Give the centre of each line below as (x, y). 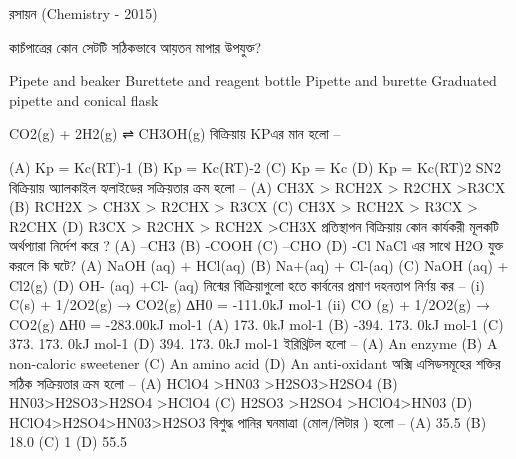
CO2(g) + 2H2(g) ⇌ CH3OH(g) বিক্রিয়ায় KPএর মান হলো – (175, 133)
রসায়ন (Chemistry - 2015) (83, 13)
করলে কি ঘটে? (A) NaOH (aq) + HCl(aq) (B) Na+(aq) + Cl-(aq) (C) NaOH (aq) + (259, 264)
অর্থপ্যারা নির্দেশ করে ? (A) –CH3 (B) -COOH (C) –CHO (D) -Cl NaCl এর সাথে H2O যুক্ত (256, 245)
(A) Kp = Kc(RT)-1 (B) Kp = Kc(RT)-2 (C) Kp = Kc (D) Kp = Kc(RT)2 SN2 (255, 166)
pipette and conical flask (84, 99)
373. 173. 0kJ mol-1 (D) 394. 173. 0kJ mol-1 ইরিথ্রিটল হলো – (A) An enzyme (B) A (253, 343)
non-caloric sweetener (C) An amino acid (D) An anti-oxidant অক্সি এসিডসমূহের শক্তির (255, 362)
